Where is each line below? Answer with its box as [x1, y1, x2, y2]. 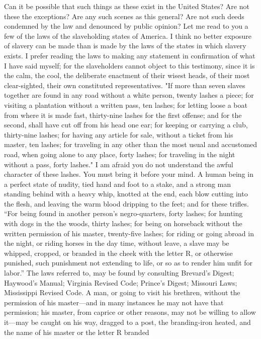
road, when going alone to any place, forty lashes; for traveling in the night [4, 149, 235, 159]
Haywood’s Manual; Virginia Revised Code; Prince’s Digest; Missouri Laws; [4, 277, 237, 288]
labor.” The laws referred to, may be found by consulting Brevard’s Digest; [4, 267, 234, 278]
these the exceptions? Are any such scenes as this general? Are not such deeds [4, 11, 244, 21]
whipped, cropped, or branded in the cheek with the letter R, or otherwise [4, 247, 233, 258]
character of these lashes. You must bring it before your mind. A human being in [4, 169, 253, 179]
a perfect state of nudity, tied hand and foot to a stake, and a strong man [4, 178, 231, 189]
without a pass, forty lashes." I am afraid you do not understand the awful [4, 159, 233, 169]
